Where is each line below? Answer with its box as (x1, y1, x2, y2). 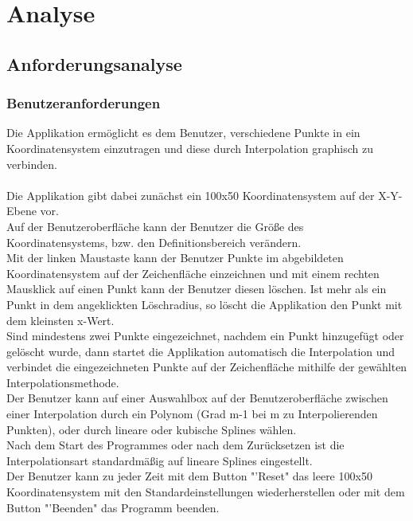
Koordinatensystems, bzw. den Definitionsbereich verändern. (6, 233, 302, 250)
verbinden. (6, 155, 57, 172)
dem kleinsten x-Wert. (6, 311, 115, 328)
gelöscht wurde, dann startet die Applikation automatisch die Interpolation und (6, 343, 395, 359)
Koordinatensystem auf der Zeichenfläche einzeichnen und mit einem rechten (6, 264, 380, 281)
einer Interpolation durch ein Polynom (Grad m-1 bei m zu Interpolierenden (6, 405, 378, 422)
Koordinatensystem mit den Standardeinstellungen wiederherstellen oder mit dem (6, 484, 405, 500)
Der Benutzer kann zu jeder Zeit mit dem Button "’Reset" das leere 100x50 (6, 468, 372, 484)
